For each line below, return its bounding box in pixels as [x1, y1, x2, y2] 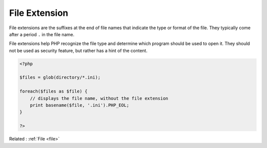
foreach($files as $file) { [19, 89, 88, 94]
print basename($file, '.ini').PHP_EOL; [30, 102, 130, 108]
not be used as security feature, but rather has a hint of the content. [9, 48, 148, 53]
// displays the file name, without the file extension [30, 96, 169, 101]
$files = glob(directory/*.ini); [19, 75, 101, 80]
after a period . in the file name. [9, 31, 75, 37]
